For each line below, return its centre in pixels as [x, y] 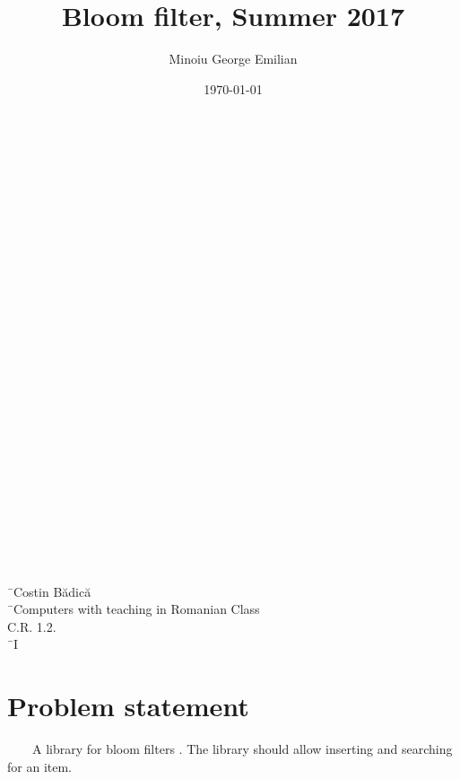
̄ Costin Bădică [49, 591]
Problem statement [128, 706]
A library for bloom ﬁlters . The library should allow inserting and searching [242, 749]
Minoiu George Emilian [233, 59]
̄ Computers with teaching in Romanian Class [134, 609]
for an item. [39, 766]
